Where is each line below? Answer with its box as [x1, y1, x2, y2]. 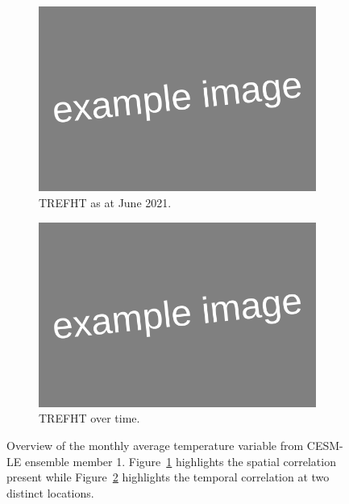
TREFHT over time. [39, 410, 140, 427]
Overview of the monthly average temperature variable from [6, 437, 304, 454]
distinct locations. [6, 484, 94, 501]
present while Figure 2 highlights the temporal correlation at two [6, 469, 330, 485]
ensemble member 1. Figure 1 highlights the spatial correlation [24, 452, 336, 469]
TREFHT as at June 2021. [39, 194, 172, 210]
